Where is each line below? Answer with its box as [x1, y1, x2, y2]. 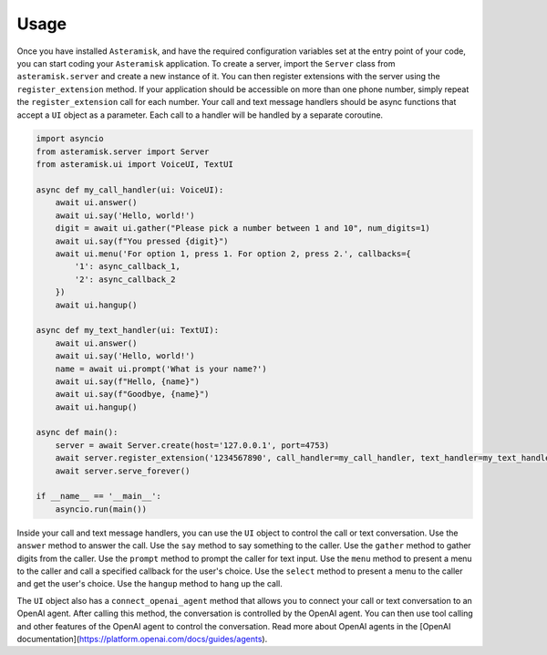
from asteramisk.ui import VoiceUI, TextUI [36, 160, 234, 170]
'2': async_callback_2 [74, 274, 177, 285]
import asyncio [36, 133, 104, 144]
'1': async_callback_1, [74, 261, 181, 272]
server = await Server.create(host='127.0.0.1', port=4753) [55, 440, 330, 451]
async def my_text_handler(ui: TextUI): [36, 325, 219, 336]
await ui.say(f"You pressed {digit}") [55, 235, 229, 246]
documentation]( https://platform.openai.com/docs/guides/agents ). [16, 633, 268, 644]
